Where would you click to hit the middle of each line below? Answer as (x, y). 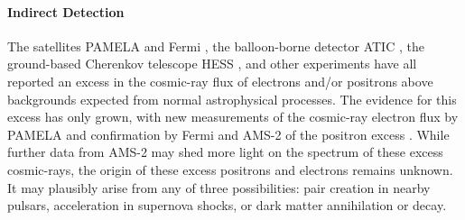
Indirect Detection (66, 11)
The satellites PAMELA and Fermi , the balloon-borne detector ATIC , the (216, 46)
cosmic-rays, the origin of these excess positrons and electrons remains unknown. (230, 169)
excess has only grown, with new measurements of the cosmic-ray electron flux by (233, 117)
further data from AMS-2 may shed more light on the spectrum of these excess (225, 152)
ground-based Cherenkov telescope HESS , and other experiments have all (212, 64)
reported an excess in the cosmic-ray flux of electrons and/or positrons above (220, 81)
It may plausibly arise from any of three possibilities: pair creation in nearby (219, 187)
